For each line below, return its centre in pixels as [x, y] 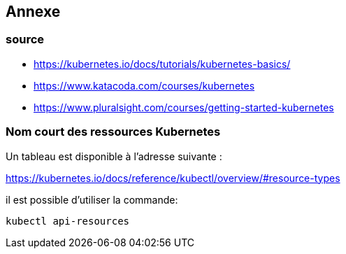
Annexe [33, 12]
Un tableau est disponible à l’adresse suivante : [114, 156]
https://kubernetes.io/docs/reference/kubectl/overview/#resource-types [173, 178]
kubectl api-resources [68, 221]
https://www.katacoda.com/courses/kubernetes [144, 85]
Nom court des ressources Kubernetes [113, 132]
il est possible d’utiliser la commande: [92, 199]
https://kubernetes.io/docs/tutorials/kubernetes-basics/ [162, 64]
